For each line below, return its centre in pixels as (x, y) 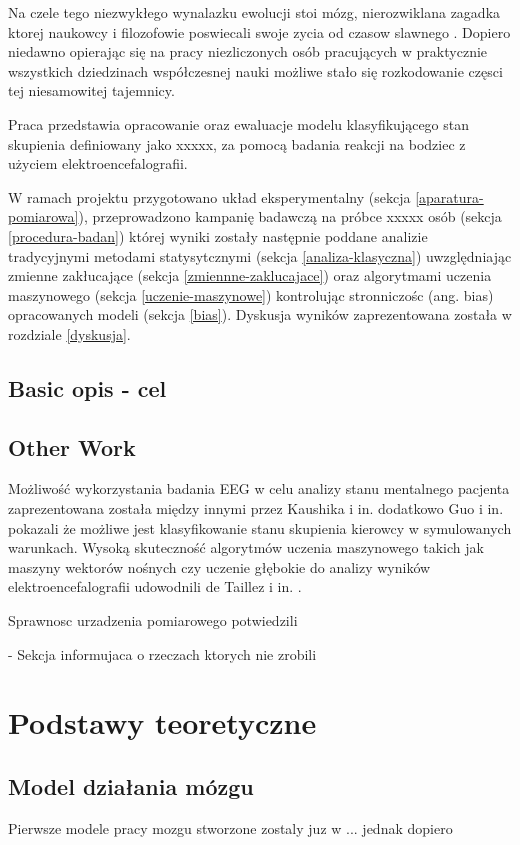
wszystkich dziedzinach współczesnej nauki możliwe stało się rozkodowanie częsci (255, 70)
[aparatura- (449, 196)
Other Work (72, 446)
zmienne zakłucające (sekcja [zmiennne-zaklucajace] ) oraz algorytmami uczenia (250, 275)
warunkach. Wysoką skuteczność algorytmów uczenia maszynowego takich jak (246, 547)
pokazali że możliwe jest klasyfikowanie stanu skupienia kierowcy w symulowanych (260, 527)
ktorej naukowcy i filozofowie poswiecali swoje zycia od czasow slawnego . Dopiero (259, 31)
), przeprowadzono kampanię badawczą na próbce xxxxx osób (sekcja (290, 216)
